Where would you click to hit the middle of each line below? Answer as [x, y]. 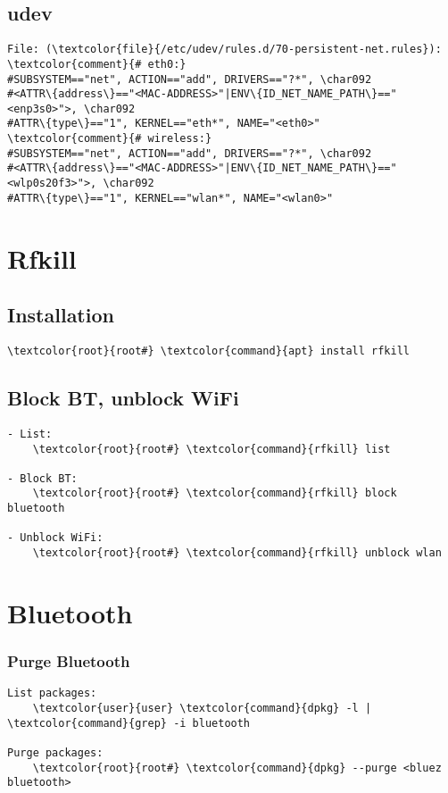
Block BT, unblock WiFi [123, 398]
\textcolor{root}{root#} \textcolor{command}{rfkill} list [212, 449]
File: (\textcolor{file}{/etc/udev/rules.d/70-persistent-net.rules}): [224, 50]
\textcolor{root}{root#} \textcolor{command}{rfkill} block [215, 493]
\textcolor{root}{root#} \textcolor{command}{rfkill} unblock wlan [237, 553]
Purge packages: [55, 752]
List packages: [52, 693]
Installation [61, 315]
